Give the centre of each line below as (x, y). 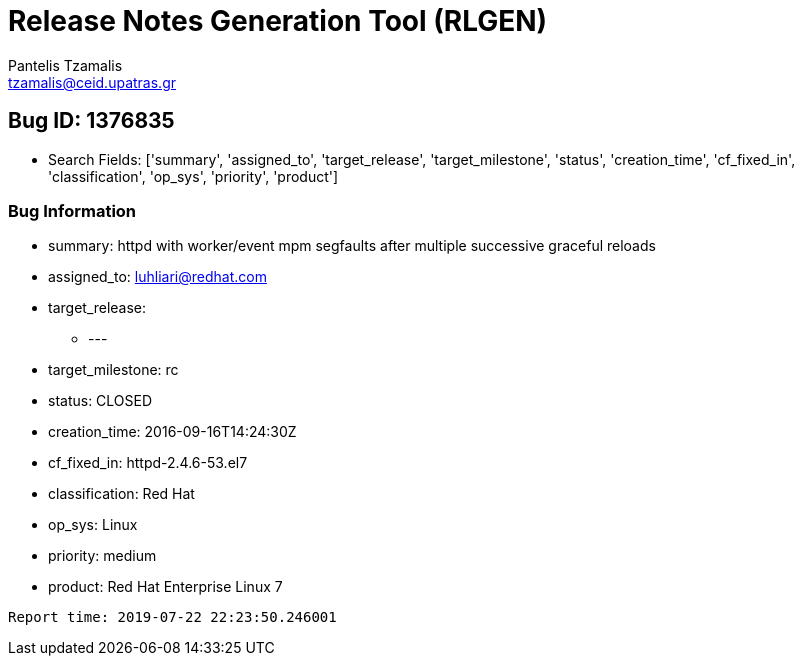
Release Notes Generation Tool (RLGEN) (278, 21)
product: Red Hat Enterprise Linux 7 (165, 587)
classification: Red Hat (121, 494)
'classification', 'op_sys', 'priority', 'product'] (193, 176)
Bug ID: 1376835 (91, 121)
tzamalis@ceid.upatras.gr (92, 82)
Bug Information (72, 210)
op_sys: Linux (93, 525)
